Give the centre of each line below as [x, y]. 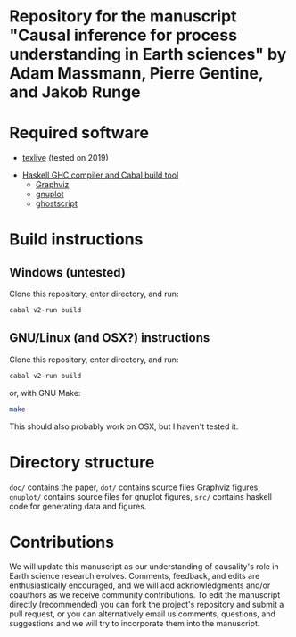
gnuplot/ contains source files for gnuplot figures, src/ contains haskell [141, 496]
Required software [79, 133]
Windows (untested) [68, 273]
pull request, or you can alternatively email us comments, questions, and [143, 614]
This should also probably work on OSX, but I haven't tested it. [124, 426]
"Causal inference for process [123, 35]
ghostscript [57, 203]
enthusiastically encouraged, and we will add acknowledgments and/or [140, 585]
